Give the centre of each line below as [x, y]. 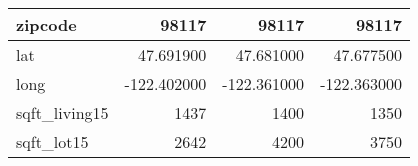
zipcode [46, 24]
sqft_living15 [62, 112]
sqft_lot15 [52, 141]
